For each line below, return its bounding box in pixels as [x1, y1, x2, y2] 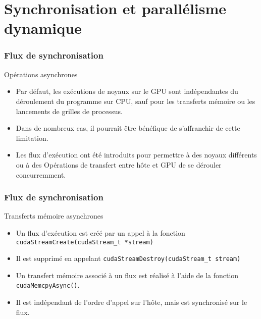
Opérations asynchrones [4, 69, 78, 79]
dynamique [4, 18, 82, 38]
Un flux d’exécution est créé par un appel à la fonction [16, 227, 185, 238]
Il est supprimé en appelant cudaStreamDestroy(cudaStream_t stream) [16, 253, 241, 263]
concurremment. [16, 169, 66, 180]
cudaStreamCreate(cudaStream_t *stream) [16, 238, 153, 246]
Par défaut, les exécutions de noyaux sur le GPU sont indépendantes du [16, 86, 238, 96]
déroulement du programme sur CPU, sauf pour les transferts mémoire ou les [16, 95, 255, 106]
